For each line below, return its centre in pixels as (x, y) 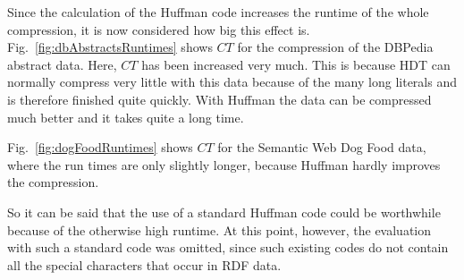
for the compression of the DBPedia (335, 47)
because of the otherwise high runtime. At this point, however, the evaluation (219, 229)
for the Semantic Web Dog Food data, (322, 147)
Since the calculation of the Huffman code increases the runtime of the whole (218, 12)
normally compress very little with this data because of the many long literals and (232, 82)
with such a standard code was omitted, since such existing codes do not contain (228, 247)
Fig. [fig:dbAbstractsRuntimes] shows (110, 47)
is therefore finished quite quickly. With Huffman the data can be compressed (219, 99)
